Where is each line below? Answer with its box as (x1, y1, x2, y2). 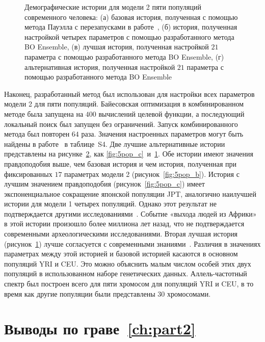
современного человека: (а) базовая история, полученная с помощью (24, 11, 238, 22)
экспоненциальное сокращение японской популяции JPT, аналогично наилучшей (4, 188, 257, 199)
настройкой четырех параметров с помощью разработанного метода (24, 31, 234, 42)
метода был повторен (4, 128, 70, 139)
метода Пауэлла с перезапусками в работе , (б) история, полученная (24, 21, 237, 32)
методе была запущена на (4, 108, 84, 119)
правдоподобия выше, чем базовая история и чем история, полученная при (4, 158, 237, 169)
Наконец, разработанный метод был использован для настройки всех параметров (4, 88, 255, 99)
